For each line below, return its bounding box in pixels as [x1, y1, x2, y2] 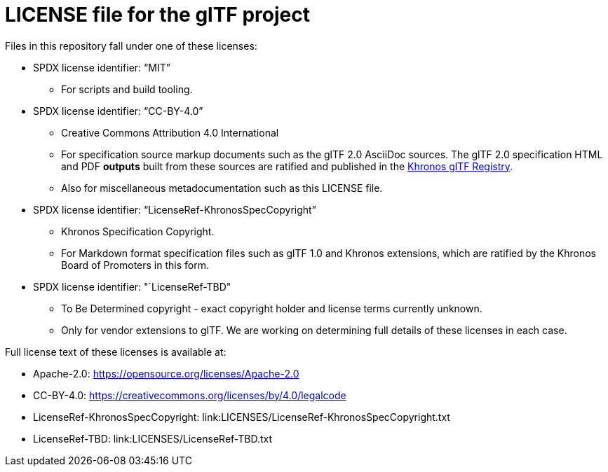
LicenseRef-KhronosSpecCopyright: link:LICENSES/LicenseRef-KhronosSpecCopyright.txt [33, 410, 450, 423]
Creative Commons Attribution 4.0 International [61, 126, 279, 139]
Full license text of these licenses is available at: [5, 345, 227, 358]
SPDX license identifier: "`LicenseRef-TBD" [33, 280, 231, 293]
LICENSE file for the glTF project [5, 3, 310, 27]
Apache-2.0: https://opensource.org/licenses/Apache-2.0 [33, 367, 299, 380]
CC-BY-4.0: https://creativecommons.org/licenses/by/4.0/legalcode [33, 389, 346, 401]
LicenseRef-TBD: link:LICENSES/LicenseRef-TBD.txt [33, 432, 273, 445]
